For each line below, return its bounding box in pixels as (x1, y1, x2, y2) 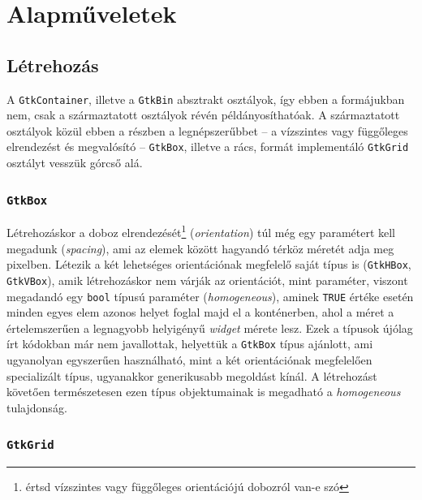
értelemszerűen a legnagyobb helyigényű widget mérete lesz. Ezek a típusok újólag (6, 319, 413, 336)
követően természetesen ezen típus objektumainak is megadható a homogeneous (6, 383, 401, 400)
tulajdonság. (6, 399, 67, 416)
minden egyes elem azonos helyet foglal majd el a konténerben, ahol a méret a (6, 304, 394, 321)
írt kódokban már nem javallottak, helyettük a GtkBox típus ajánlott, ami (6, 335, 373, 352)
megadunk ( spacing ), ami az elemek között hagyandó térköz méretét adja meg (6, 239, 394, 256)
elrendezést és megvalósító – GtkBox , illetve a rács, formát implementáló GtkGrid (6, 138, 409, 155)
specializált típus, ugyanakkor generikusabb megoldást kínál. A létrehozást (6, 367, 377, 384)
